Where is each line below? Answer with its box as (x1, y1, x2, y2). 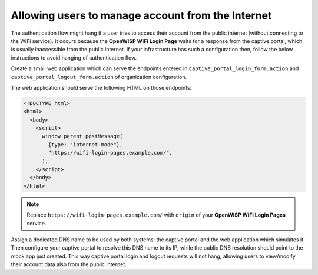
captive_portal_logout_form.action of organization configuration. (11, 73, 187, 80)
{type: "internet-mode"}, (48, 141, 123, 148)
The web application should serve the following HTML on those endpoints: (11, 84, 192, 91)
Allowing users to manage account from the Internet (11, 9, 272, 22)
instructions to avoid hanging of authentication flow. (11, 54, 137, 61)
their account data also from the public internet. (11, 261, 127, 268)
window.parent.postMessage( (42, 133, 123, 140)
